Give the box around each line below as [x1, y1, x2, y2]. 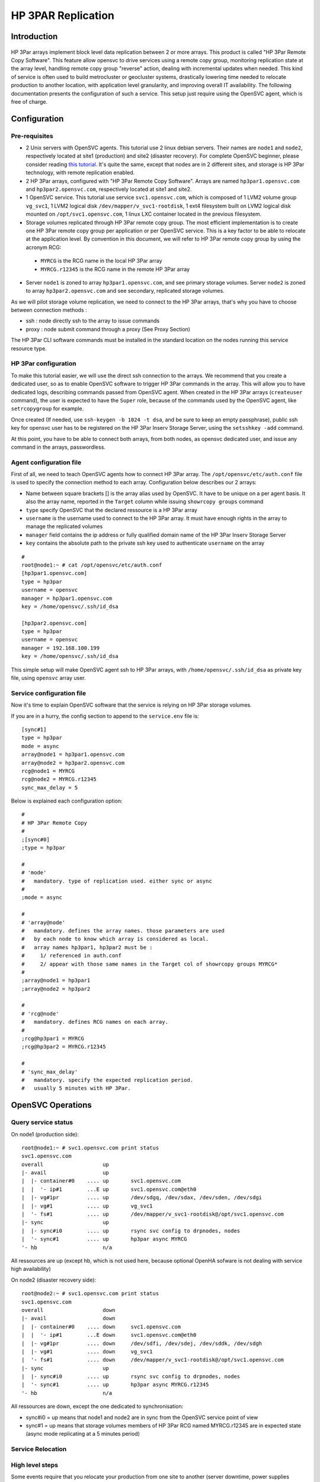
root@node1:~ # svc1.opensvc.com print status [21, 1144, 159, 1151]
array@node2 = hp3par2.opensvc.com [21, 759, 125, 766]
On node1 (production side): [11, 1130, 79, 1138]
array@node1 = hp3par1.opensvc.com [21, 751, 125, 758]
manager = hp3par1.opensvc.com [21, 595, 113, 602]
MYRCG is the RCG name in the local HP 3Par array [40, 257, 162, 264]
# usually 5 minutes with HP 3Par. [21, 1085, 132, 1092]
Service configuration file [11, 689, 87, 697]
